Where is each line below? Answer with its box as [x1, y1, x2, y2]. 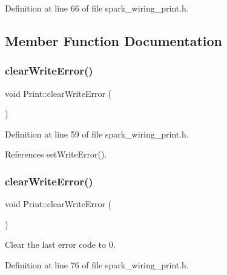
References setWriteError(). [5, 148, 107, 161]
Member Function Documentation [5, 31, 223, 50]
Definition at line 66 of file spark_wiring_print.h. [5, 2, 189, 14]
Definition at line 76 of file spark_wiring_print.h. [5, 258, 189, 271]
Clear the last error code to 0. [5, 238, 116, 251]
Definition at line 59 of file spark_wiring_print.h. [5, 127, 189, 140]
